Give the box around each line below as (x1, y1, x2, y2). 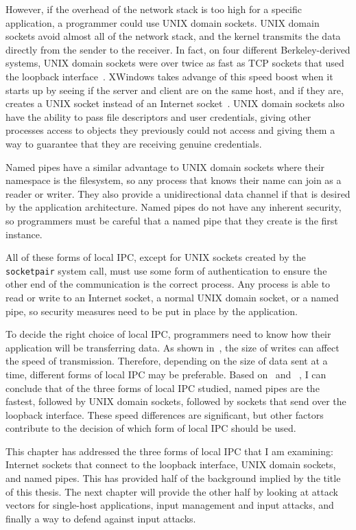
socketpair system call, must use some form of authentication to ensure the (5, 263, 327, 277)
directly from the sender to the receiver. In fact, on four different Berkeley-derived (5, 42, 351, 56)
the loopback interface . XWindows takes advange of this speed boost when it (5, 69, 333, 83)
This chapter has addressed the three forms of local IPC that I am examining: (5, 443, 333, 458)
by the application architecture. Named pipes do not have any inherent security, (5, 200, 342, 214)
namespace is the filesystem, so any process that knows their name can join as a (5, 173, 342, 187)
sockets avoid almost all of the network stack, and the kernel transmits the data (5, 29, 341, 43)
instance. (5, 227, 43, 241)
